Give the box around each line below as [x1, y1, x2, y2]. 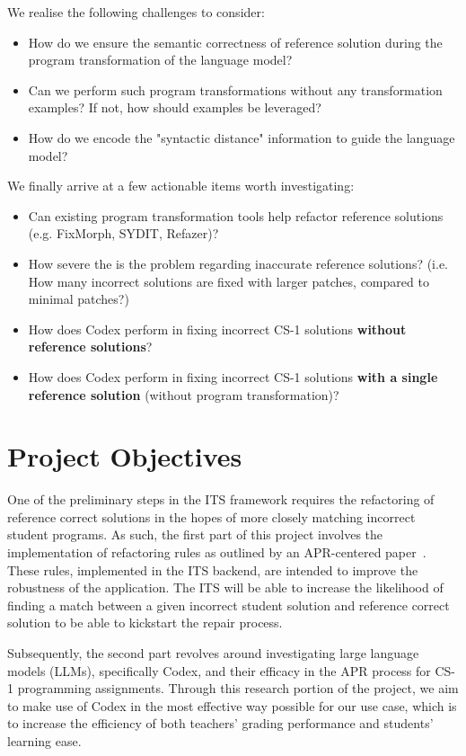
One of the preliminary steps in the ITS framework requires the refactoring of [7, 490, 435, 509]
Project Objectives [7, 438, 242, 475]
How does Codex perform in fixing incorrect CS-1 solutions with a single [28, 367, 438, 386]
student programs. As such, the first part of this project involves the [7, 525, 383, 544]
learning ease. [7, 731, 82, 750]
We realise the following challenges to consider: [7, 3, 265, 21]
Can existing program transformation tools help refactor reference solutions [28, 206, 444, 225]
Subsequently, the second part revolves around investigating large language [7, 643, 419, 662]
